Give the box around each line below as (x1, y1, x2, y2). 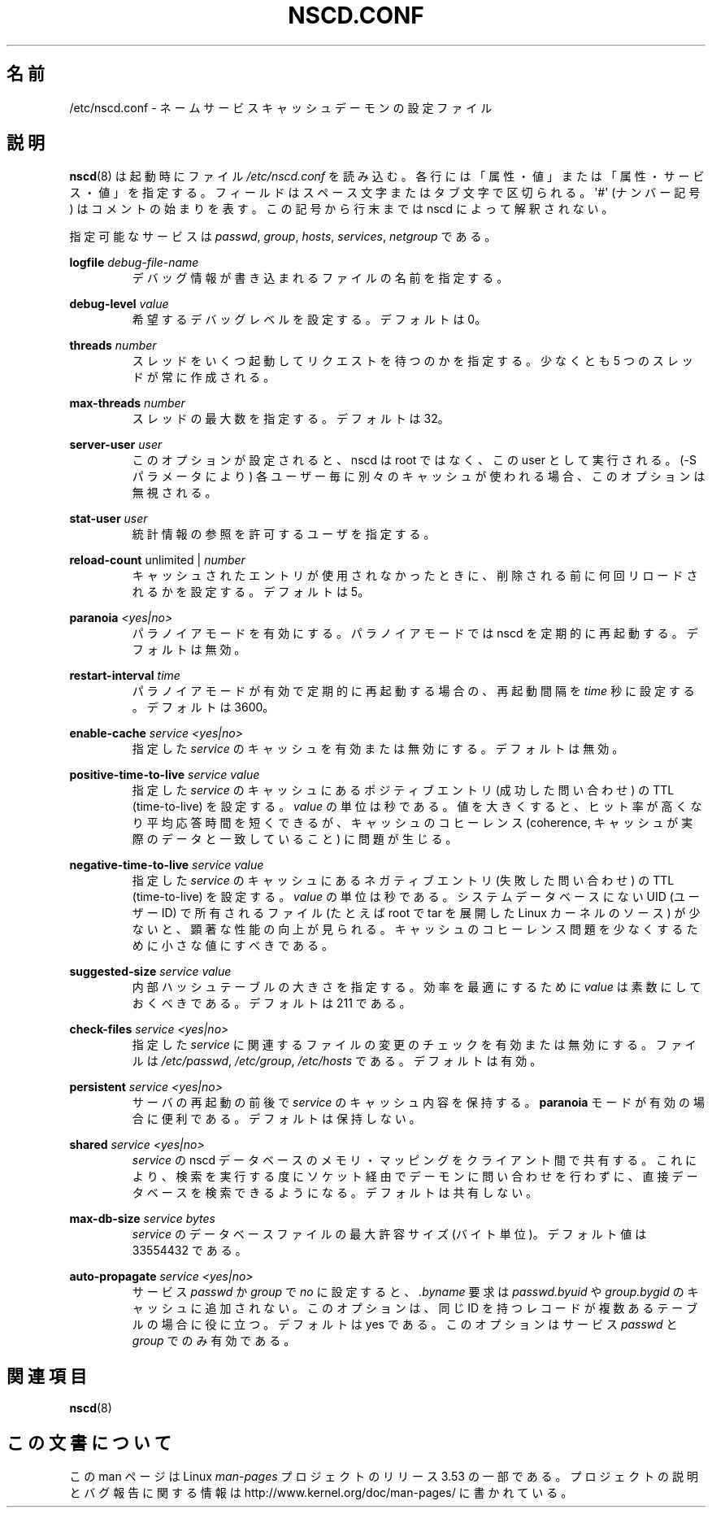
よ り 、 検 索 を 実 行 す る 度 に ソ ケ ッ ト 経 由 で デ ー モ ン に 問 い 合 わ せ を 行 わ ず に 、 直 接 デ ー (132, 1169, 698, 1184)
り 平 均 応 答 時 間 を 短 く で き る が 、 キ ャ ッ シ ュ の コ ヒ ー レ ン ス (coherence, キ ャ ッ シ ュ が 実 (132, 816, 693, 830)
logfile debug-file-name (69, 255, 199, 270)
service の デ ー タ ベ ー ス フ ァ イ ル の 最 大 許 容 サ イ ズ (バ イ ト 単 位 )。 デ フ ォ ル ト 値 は (132, 1227, 647, 1242)
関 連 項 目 (7, 1365, 87, 1386)
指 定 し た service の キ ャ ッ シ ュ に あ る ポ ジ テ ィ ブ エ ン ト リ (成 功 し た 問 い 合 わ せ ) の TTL (132, 783, 675, 798)
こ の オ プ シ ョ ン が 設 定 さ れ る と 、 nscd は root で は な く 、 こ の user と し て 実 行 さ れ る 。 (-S (132, 453, 697, 468)
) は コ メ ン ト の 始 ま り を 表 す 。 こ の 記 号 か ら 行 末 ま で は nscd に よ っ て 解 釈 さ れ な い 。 (69, 202, 614, 216)
